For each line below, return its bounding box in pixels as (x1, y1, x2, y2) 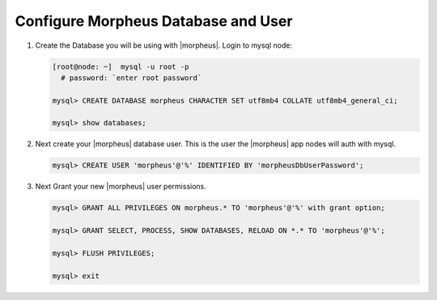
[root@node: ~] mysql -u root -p (52, 61, 189, 71)
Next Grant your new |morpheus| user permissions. (35, 182, 206, 192)
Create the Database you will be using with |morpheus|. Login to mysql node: (35, 40, 293, 50)
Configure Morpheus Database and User (15, 12, 293, 30)
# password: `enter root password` (61, 73, 202, 82)
